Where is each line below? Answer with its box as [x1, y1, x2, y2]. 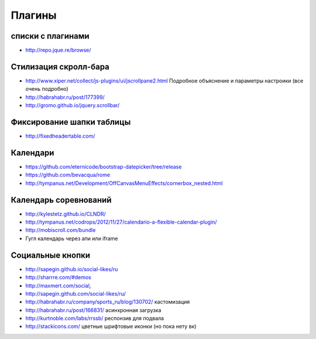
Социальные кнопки [11, 250, 91, 260]
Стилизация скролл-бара [11, 61, 109, 71]
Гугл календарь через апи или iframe [25, 235, 118, 242]
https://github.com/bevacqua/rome [25, 172, 111, 179]
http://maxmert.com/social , [25, 282, 91, 289]
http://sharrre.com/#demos [25, 274, 92, 281]
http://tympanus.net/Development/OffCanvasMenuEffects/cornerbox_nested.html [25, 179, 223, 187]
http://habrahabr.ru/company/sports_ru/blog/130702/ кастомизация [25, 299, 190, 306]
